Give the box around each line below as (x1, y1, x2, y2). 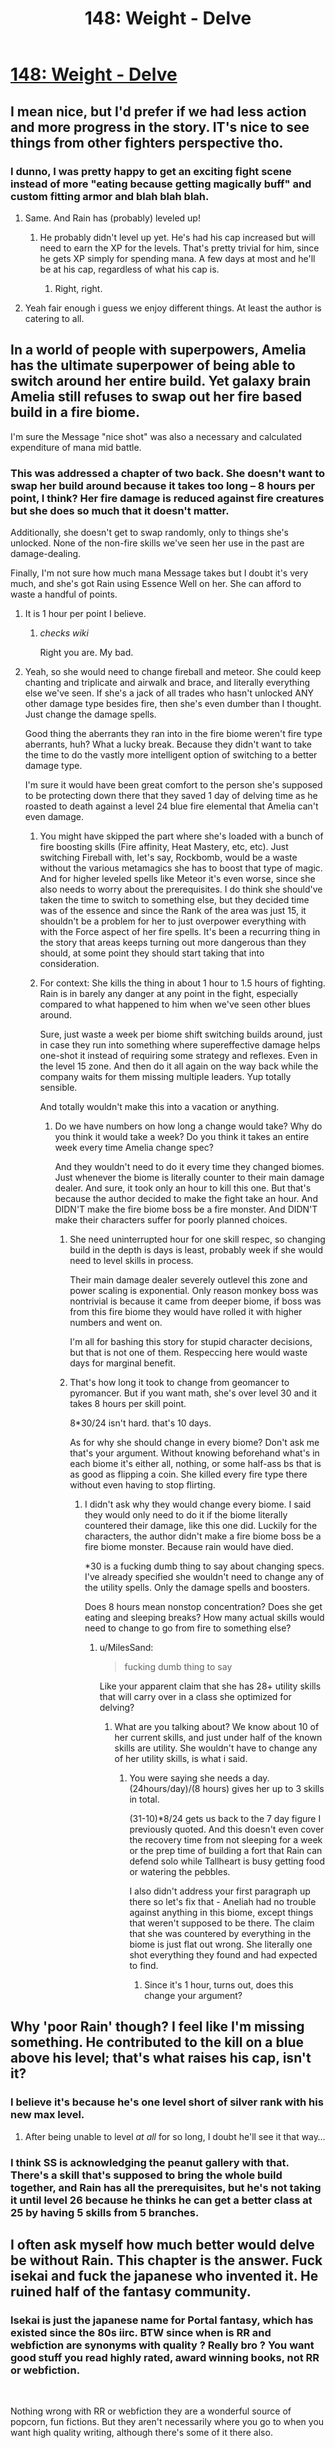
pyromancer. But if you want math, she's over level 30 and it (69, 1387, 318, 1399)
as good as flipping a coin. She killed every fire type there (69, 1468, 308, 1480)
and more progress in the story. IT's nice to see (10, 118, 310, 136)
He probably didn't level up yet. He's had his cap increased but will (39, 231, 316, 243)
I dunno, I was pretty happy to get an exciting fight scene (10, 164, 292, 178)
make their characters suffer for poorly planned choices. (54, 1213, 288, 1226)
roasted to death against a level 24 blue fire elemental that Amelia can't (24, 800, 319, 812)
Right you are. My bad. (39, 646, 134, 658)
